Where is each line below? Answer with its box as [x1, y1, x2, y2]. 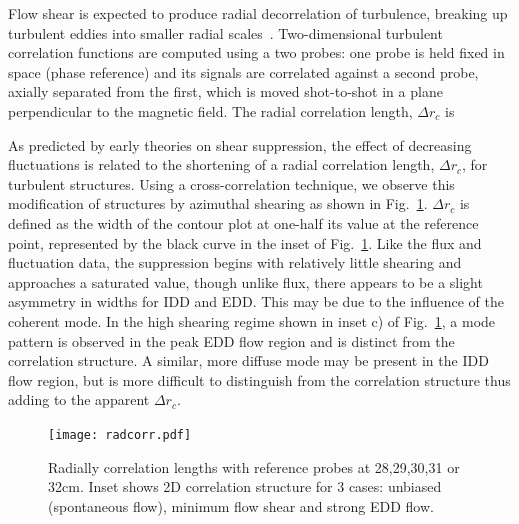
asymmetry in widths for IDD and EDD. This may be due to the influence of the [8, 291, 504, 312]
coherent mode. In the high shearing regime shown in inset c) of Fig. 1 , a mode [8, 310, 496, 331]
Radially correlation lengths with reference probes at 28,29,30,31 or [48, 456, 460, 477]
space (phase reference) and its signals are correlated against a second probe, [8, 61, 479, 82]
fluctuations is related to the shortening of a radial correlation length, [8, 154, 435, 175]
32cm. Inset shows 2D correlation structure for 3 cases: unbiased [48, 476, 442, 497]
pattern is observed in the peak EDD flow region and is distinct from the [8, 330, 455, 351]
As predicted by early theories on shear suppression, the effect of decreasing [8, 134, 472, 155]
